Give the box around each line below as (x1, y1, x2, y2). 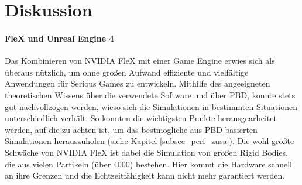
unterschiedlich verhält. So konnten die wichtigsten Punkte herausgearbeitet (5, 112, 277, 124)
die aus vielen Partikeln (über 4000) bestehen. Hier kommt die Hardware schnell (5, 157, 292, 170)
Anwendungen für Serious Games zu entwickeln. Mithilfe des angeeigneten (5, 77, 270, 90)
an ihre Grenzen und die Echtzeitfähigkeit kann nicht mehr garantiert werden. (5, 169, 285, 181)
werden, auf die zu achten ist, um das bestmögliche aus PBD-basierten (5, 123, 258, 135)
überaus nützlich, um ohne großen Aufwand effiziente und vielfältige (5, 66, 249, 78)
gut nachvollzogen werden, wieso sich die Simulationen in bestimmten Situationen (5, 100, 297, 112)
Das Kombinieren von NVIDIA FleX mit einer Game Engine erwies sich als (5, 54, 275, 67)
